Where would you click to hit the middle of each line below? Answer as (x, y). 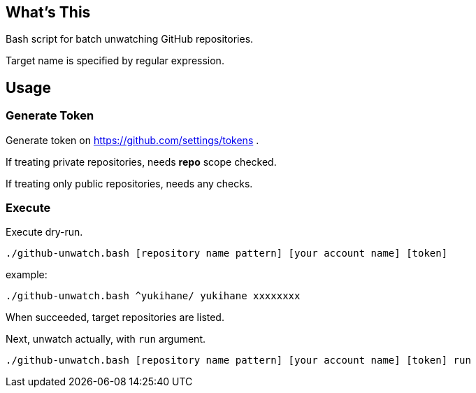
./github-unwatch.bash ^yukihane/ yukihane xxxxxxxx (153, 296)
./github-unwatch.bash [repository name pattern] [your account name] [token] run (238, 360)
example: (27, 275)
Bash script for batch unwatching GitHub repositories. (130, 39)
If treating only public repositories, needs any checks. (129, 183)
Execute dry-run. (44, 232)
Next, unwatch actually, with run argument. (106, 339)
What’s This (48, 12)
